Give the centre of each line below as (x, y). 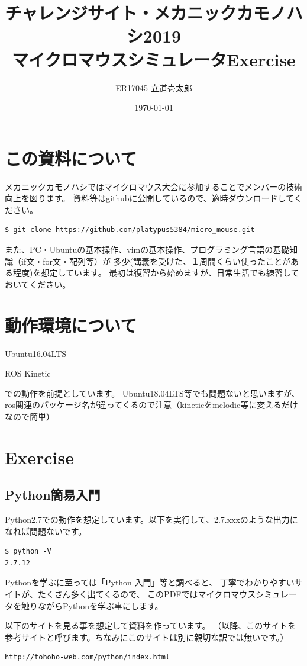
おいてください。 (38, 284)
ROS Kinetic (28, 373)
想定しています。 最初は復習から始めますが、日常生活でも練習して (170, 273)
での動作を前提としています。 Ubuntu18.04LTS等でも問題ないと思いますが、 (152, 393)
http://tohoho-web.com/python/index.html (88, 657)
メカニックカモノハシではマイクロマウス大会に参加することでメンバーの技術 (154, 186)
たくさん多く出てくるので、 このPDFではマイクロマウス (147, 594)
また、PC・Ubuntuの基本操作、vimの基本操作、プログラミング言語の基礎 (147, 249)
